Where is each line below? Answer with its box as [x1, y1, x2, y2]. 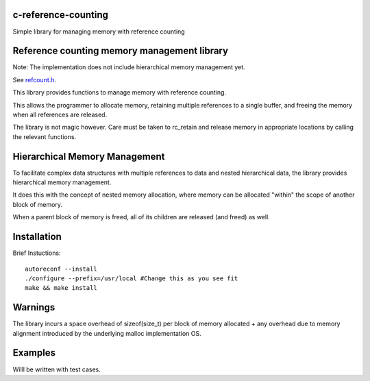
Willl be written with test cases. [12, 365, 101, 373]
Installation [12, 231, 62, 243]
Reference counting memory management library [12, 45, 229, 57]
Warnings [12, 302, 56, 313]
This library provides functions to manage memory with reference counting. [12, 88, 226, 97]
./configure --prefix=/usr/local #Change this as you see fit [25, 274, 238, 282]
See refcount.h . [12, 75, 57, 84]
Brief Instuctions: [12, 249, 61, 257]
